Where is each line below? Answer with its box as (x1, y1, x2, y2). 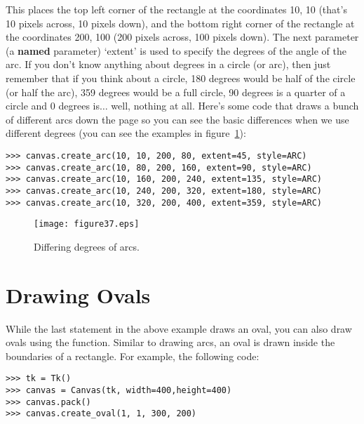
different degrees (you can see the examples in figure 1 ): (6, 126, 246, 140)
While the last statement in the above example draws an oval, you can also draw (6, 321, 352, 336)
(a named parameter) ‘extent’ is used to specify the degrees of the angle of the (6, 43, 346, 58)
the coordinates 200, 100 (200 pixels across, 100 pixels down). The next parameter (6, 29, 359, 44)
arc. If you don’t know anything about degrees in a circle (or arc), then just (6, 57, 331, 72)
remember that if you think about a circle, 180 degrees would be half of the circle (6, 70, 356, 85)
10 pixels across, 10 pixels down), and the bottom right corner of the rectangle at (6, 15, 355, 30)
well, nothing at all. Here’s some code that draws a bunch (111, 98, 359, 113)
